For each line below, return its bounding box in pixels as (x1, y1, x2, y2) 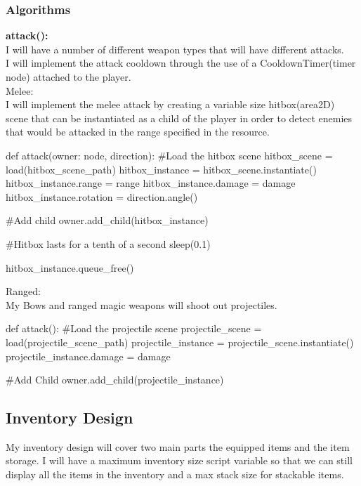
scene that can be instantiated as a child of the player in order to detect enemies (6, 110, 353, 125)
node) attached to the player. (6, 70, 131, 84)
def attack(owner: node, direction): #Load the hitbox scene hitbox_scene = (6, 147, 333, 162)
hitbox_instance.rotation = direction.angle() (6, 189, 198, 204)
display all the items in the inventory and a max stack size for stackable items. (6, 467, 344, 482)
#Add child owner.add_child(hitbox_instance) (6, 213, 209, 228)
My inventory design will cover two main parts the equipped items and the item (6, 439, 350, 454)
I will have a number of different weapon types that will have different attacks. (6, 41, 344, 56)
